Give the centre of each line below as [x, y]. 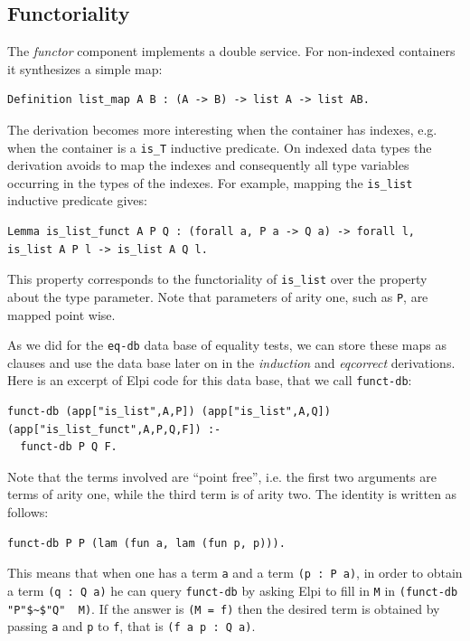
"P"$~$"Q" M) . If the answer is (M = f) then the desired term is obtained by [224, 608]
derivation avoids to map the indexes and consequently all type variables [208, 165]
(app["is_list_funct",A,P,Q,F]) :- [114, 429]
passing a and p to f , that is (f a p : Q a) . [132, 626]
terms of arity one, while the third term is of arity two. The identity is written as [232, 494]
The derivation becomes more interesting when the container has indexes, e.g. [222, 129]
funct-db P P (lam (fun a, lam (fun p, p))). [146, 543]
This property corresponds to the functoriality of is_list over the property [217, 279]
